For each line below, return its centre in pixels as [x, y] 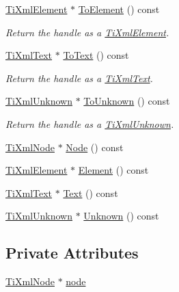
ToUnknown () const [127, 101]
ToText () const [96, 55]
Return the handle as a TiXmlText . [79, 78]
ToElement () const [119, 9]
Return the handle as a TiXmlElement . [87, 32]
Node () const [95, 147]
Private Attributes [72, 253]
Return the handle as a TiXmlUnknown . [90, 123]
